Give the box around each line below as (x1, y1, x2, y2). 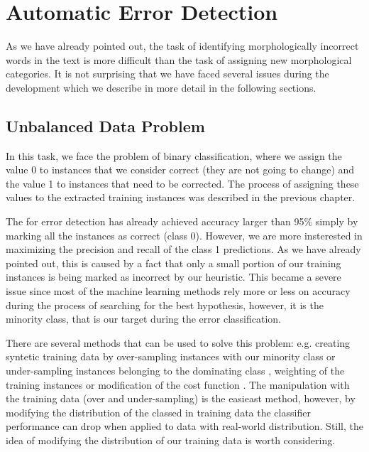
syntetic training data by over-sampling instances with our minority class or (6, 349, 336, 364)
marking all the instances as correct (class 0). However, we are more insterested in (6, 227, 363, 242)
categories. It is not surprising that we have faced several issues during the (6, 66, 329, 81)
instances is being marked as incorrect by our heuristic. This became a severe (6, 269, 341, 284)
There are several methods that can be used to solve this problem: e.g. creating (6, 335, 351, 350)
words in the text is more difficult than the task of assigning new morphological (6, 52, 352, 67)
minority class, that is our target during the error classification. (6, 311, 282, 326)
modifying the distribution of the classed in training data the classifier (6, 404, 311, 419)
